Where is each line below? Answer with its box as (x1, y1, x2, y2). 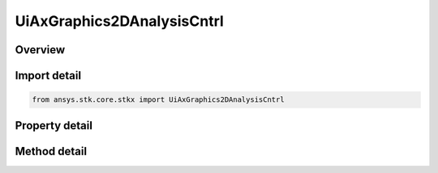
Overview (15, 43, 66, 57)
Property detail (15, 118, 93, 133)
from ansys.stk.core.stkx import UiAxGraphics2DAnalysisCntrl (32, 95, 285, 104)
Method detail (15, 144, 88, 158)
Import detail (15, 69, 81, 82)
